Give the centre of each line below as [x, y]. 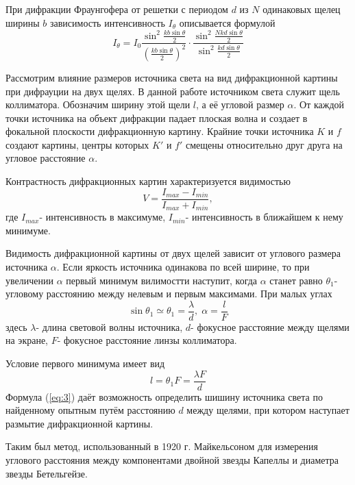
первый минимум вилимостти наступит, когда [162, 280]
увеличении [29, 280]
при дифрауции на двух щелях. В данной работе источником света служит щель [173, 91]
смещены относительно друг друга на [264, 144]
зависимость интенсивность [108, 22]
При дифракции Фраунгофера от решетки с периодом [117, 9]
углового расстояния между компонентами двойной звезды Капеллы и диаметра [172, 460]
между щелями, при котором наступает [268, 410]
